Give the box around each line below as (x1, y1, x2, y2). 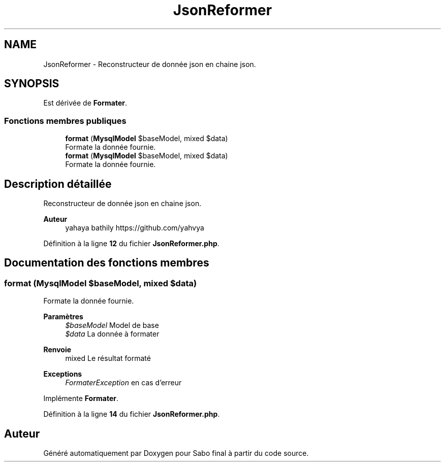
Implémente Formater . (43, 394, 118, 403)
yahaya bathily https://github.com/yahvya (65, 223, 204, 232)
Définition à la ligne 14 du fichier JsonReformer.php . (43, 410, 220, 419)
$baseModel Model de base (65, 321, 159, 330)
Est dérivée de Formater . (43, 98, 127, 108)
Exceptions (43, 370, 82, 379)
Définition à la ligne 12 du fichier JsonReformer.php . (43, 239, 219, 248)
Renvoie (43, 345, 72, 354)
